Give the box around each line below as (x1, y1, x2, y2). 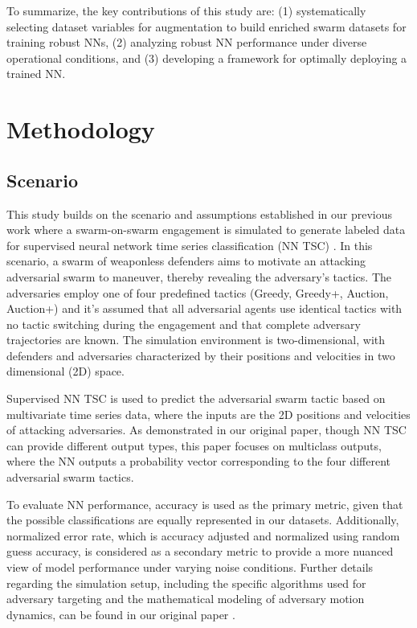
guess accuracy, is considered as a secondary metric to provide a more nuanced (6, 543, 394, 560)
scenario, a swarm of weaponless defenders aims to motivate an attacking (6, 252, 366, 269)
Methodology (6, 113, 155, 146)
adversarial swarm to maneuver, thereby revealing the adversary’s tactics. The (6, 268, 391, 285)
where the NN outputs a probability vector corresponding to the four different (6, 453, 391, 470)
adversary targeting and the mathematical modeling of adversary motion (6, 590, 365, 607)
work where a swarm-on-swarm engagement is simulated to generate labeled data (6, 221, 406, 238)
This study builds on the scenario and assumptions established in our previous (6, 205, 393, 222)
